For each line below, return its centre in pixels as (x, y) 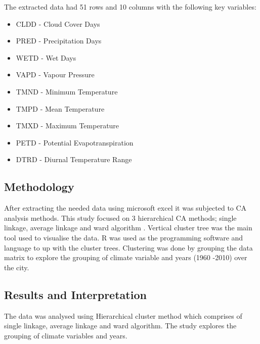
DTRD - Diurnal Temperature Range (74, 159)
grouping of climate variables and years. (66, 335)
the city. (17, 267)
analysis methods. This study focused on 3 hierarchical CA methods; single (120, 217)
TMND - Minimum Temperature (67, 91)
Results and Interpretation (75, 294)
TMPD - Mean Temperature (60, 108)
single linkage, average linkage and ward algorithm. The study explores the (120, 326)
